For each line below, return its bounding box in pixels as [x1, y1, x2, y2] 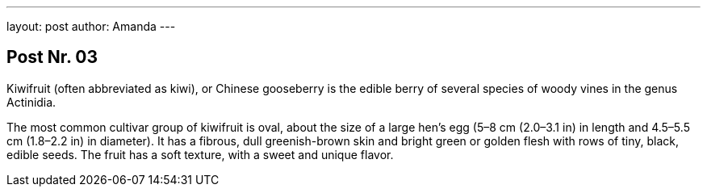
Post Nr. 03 [6, 47, 98, 68]
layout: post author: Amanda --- [6, 19, 176, 33]
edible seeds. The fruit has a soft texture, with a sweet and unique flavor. [6, 147, 394, 162]
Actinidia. [6, 94, 56, 109]
